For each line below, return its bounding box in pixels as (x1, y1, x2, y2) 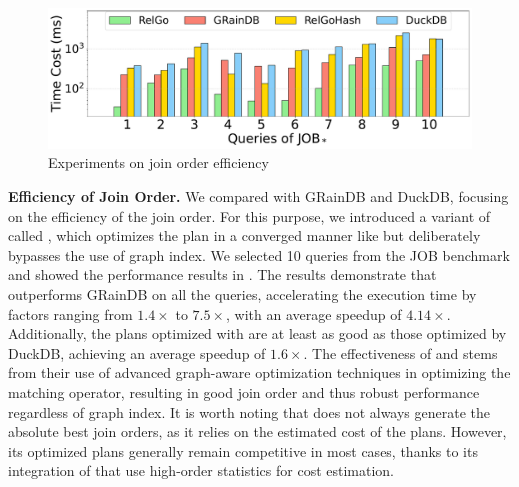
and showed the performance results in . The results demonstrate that (8, 264, 437, 285)
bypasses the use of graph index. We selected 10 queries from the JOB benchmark (8, 244, 510, 265)
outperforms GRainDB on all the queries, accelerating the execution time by (8, 283, 477, 304)
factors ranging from (8, 303, 133, 324)
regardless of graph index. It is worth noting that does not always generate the (8, 401, 491, 422)
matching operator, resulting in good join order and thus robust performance (8, 381, 480, 402)
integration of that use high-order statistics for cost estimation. (8, 460, 395, 481)
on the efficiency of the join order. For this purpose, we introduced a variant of (8, 205, 491, 226)
